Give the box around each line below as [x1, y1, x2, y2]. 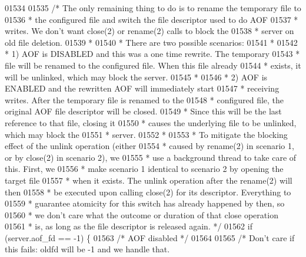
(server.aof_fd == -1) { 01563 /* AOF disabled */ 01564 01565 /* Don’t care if [5, 231, 295, 244]
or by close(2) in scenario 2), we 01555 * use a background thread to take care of [5, 151, 297, 163]
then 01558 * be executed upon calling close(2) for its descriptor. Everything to [5, 185, 291, 198]
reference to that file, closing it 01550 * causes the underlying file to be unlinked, [5, 116, 297, 128]
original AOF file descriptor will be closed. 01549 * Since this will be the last [5, 105, 282, 117]
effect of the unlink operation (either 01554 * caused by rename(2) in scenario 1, [5, 140, 294, 152]
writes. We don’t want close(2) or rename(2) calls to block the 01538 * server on [5, 25, 294, 37]
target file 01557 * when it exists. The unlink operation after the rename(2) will [5, 174, 292, 186]
